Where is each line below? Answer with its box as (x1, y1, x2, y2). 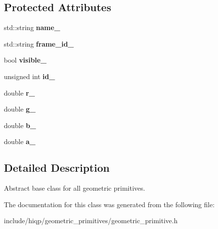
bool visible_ (4, 55, 47, 65)
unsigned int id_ (4, 71, 55, 81)
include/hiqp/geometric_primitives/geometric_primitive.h (4, 215, 178, 226)
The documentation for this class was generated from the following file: (4, 199, 215, 209)
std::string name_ (4, 22, 61, 33)
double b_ (4, 120, 36, 130)
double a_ (4, 136, 36, 147)
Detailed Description (4, 160, 110, 175)
